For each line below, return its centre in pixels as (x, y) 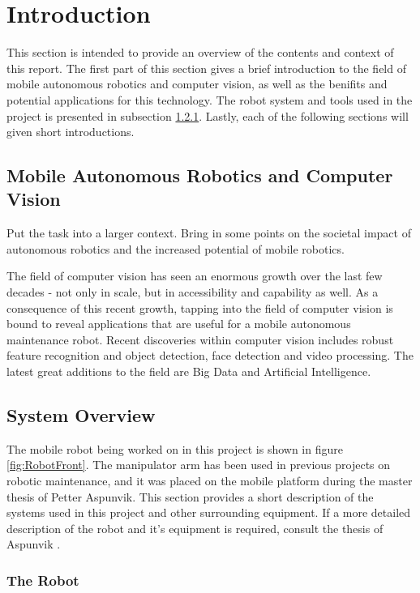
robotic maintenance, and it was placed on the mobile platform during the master (210, 481)
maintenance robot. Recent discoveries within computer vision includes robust (200, 339)
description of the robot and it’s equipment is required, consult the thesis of (195, 528)
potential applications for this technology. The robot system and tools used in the (210, 99)
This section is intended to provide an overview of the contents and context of (200, 52)
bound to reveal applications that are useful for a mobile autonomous (179, 324)
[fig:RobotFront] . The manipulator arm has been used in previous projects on (199, 465)
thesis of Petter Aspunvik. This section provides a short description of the (190, 496)
